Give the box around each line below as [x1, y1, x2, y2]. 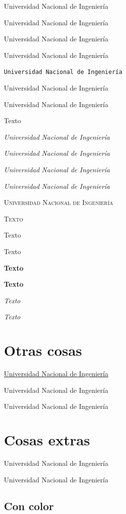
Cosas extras [4, 430, 90, 450]
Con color [4, 498, 54, 513]
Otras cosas [4, 340, 82, 360]
